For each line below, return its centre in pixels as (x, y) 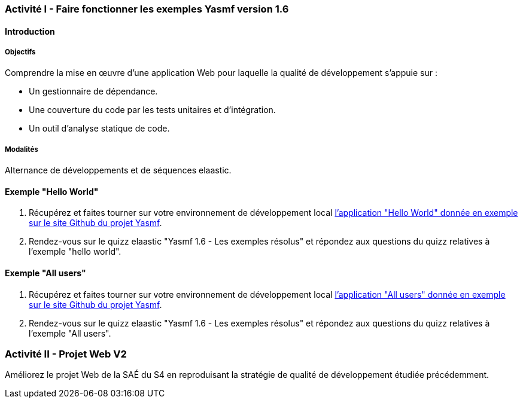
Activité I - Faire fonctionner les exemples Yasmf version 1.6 (147, 9)
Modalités (22, 149)
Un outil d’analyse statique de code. (99, 129)
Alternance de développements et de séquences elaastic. (118, 170)
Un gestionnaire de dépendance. (93, 91)
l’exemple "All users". (70, 333)
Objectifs (20, 52)
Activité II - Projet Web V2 (66, 354)
